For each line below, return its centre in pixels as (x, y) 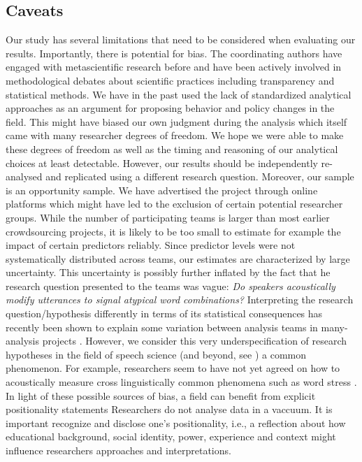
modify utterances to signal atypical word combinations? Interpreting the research (180, 299)
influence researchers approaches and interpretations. (118, 450)
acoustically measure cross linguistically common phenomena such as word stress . (181, 382)
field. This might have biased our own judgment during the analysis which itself (176, 121)
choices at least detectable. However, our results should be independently (162, 163)
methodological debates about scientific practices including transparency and (170, 80)
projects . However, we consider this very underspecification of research (195, 341)
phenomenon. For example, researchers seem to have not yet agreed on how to (173, 368)
